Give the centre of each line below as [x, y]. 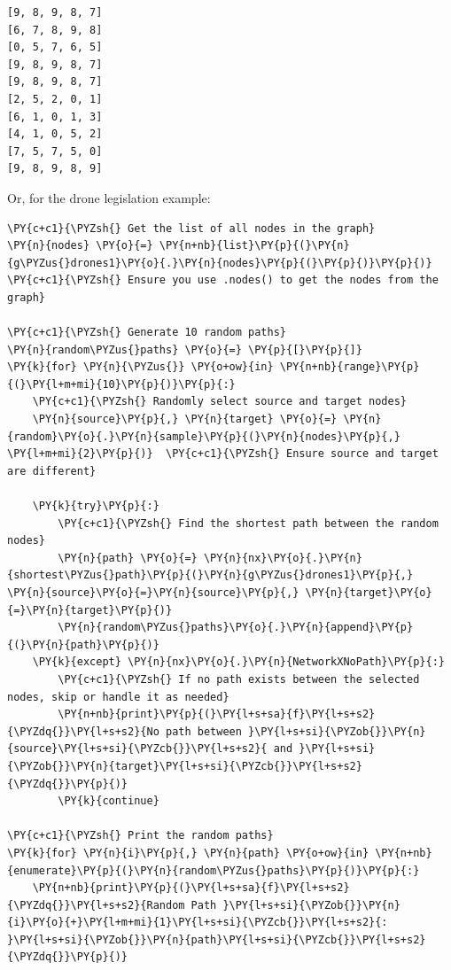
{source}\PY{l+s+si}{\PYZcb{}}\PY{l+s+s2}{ [137, 749]
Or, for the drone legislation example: [109, 197]
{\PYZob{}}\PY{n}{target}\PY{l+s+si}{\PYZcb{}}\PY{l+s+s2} [185, 766]
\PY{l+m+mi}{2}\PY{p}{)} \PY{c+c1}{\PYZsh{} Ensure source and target [223, 454]
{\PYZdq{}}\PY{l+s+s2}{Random [96, 905]
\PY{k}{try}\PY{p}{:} [96, 506]
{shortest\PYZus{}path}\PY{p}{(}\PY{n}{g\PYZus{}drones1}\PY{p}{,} [210, 575]
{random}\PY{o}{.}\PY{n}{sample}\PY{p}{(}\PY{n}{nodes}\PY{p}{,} [204, 436]
